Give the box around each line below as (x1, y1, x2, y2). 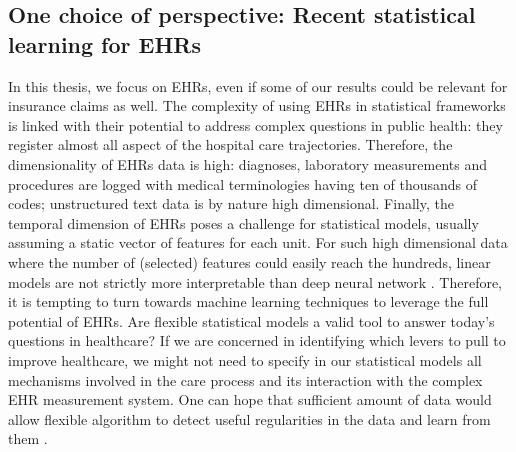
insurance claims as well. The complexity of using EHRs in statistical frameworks (8, 95, 506, 116)
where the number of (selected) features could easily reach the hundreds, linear (8, 251, 491, 272)
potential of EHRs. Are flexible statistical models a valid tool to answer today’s (8, 310, 495, 331)
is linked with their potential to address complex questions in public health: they (8, 114, 503, 135)
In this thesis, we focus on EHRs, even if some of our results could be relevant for (8, 75, 508, 96)
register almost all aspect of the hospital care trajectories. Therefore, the (8, 134, 453, 155)
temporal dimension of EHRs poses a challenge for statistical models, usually (8, 212, 479, 233)
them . (8, 428, 48, 449)
